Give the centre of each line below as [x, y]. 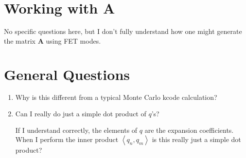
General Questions [67, 74]
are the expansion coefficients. [189, 130]
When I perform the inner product [67, 139]
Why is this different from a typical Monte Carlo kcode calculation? [116, 97]
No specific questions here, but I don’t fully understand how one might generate [123, 31]
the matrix [20, 40]
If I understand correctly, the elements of [76, 130]
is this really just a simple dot [196, 139]
